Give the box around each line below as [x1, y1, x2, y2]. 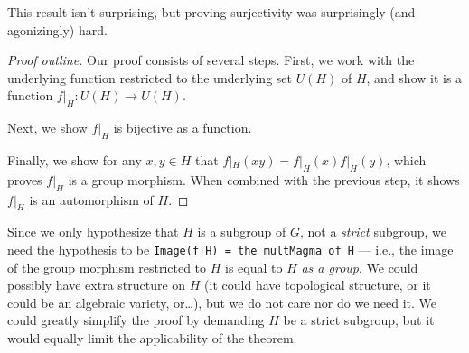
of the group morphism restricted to [7, 257, 207, 276]
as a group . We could [301, 257, 418, 276]
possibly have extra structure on [7, 275, 186, 294]
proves [7, 170, 42, 189]
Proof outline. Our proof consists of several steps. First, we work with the [7, 51, 415, 70]
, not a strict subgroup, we [299, 222, 447, 241]
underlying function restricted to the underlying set [7, 68, 292, 87]
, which [386, 150, 427, 169]
